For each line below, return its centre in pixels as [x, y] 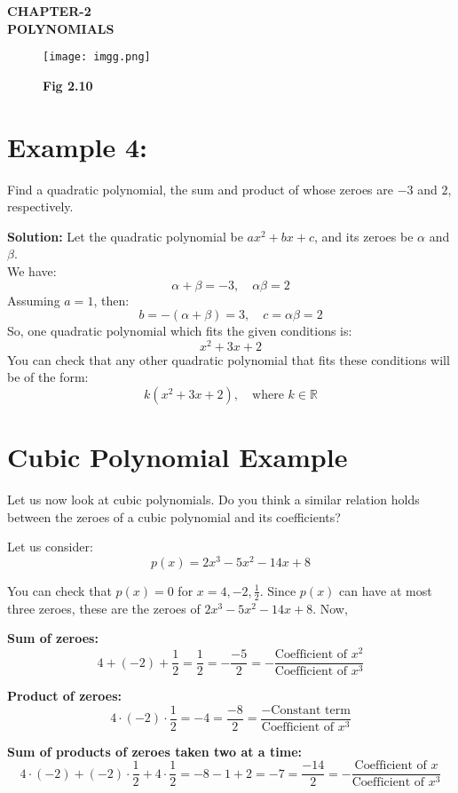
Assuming [34, 300]
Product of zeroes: [64, 696]
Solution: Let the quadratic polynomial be [125, 236]
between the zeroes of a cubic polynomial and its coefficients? [174, 516]
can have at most [386, 590]
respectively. [40, 206]
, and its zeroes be [363, 236]
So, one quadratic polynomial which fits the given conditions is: [180, 331]
